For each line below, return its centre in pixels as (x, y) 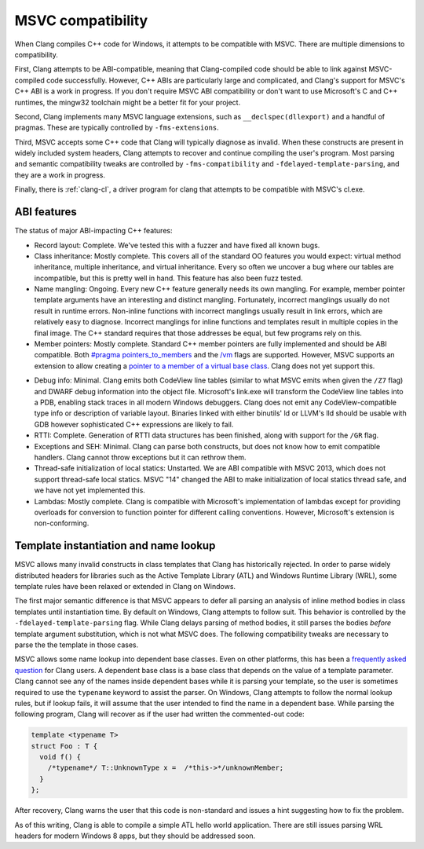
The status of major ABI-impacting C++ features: (93, 231)
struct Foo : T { (64, 746)
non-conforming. (62, 523)
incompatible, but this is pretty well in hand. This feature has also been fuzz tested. (168, 278)
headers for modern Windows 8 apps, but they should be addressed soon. (135, 836)
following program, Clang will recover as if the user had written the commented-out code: (160, 714)
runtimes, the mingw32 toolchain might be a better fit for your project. (128, 102)
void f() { (60, 757)
